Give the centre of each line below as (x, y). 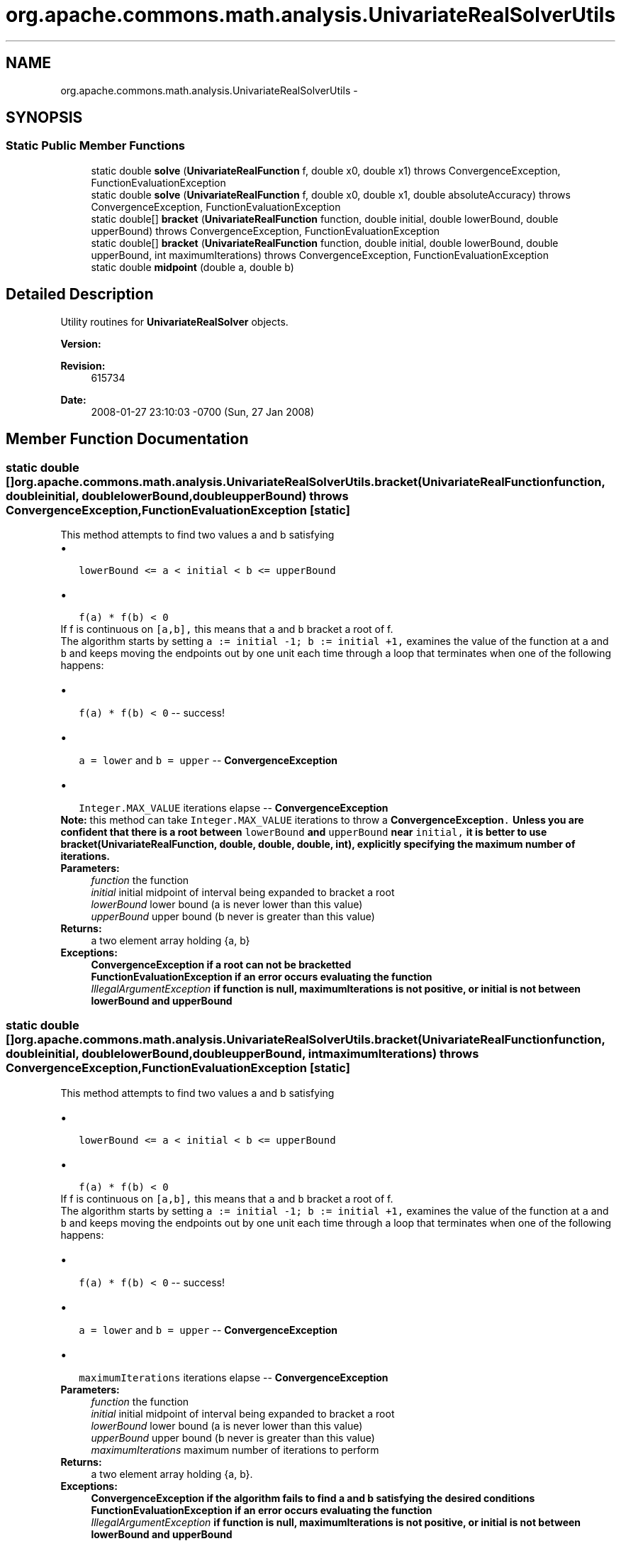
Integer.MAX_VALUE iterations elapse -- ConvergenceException (234, 807)
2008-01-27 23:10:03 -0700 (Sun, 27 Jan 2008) (203, 412)
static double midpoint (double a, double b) (192, 267)
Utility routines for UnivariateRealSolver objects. (174, 321)
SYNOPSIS (44, 118)
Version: (81, 343)
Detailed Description (80, 294)
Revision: (83, 365)
